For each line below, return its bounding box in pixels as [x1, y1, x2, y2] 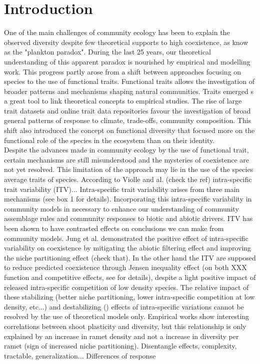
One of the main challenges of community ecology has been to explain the [4, 27, 230, 37]
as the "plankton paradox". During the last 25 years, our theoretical [4, 46, 211, 57]
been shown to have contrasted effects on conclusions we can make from [4, 223, 224, 233]
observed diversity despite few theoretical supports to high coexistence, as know [4, 36, 248, 47]
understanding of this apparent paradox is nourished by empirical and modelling [4, 56, 250, 66]
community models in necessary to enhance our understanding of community [4, 203, 239, 213]
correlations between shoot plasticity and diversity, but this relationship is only [4, 320, 246, 331]
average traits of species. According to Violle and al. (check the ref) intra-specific [4, 174, 252, 184]
